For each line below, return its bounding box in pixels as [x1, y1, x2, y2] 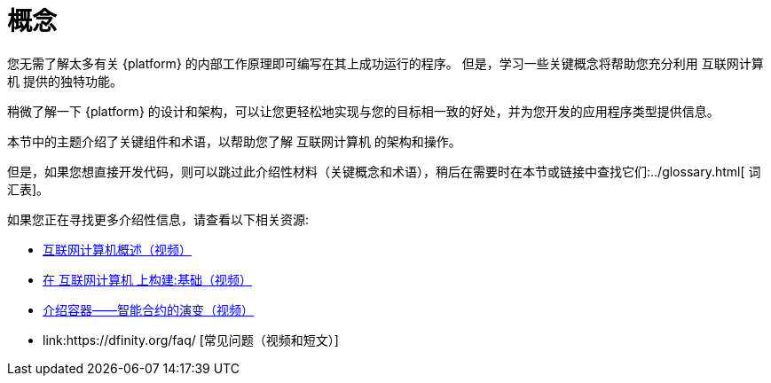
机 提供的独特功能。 [7, 73, 122, 89]
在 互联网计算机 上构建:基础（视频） [43, 271, 252, 287]
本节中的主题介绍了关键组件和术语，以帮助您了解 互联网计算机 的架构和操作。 [7, 133, 461, 149]
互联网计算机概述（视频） [43, 241, 192, 257]
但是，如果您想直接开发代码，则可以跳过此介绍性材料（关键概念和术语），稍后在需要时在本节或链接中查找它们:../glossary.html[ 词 [7, 163, 761, 179]
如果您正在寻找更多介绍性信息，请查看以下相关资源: [7, 211, 310, 227]
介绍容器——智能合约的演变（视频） [43, 301, 254, 317]
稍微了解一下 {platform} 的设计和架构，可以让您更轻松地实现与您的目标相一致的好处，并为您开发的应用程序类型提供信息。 [7, 103, 720, 119]
